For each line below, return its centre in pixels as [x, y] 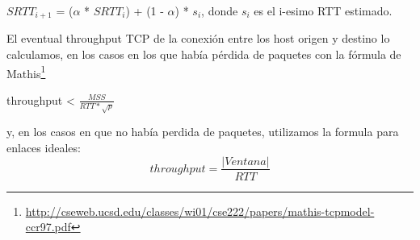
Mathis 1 [26, 72]
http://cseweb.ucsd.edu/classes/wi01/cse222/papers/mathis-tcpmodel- [200, 211]
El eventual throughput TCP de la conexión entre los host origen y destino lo [198, 38]
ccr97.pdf [48, 227]
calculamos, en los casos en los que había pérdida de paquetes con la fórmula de [204, 54]
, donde [220, 10]
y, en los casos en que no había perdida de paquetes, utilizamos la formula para [203, 132]
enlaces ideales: [44, 147]
